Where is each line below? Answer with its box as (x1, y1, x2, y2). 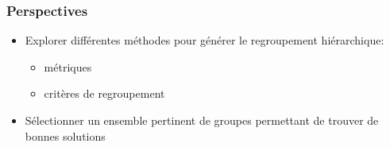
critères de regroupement (44, 85, 165, 102)
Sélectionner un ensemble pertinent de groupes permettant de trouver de (25, 112, 379, 128)
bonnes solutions (25, 127, 106, 144)
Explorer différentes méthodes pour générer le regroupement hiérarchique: (25, 32, 384, 48)
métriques (44, 58, 92, 75)
